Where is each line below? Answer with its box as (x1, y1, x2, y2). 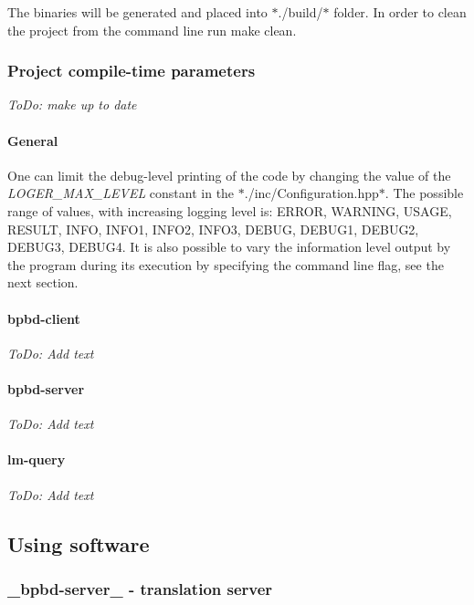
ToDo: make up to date (7, 95, 137, 114)
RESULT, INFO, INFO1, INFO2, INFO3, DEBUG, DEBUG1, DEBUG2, (7, 219, 419, 238)
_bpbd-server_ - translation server (7, 577, 273, 600)
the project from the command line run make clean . (7, 20, 297, 39)
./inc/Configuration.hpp (244, 183, 379, 203)
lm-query (7, 450, 66, 469)
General (7, 130, 58, 150)
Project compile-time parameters (7, 59, 256, 82)
